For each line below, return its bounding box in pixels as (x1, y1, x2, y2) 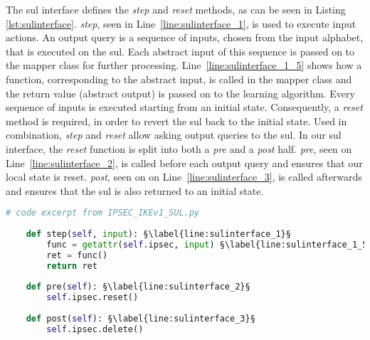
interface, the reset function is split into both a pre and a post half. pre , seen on (6, 141, 352, 156)
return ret (46, 260, 97, 271)
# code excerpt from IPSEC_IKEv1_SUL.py (6, 208, 200, 218)
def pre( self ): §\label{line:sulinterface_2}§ (26, 282, 250, 292)
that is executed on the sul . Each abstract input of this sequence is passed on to (6, 43, 355, 58)
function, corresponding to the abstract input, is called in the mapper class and (6, 71, 352, 86)
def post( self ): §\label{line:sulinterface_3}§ (26, 314, 255, 324)
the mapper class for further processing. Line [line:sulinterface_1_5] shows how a (6, 58, 362, 73)
